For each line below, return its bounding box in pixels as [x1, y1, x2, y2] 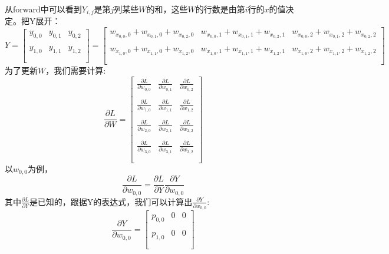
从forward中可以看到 [5, 3, 82, 15]
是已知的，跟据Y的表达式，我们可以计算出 [29, 195, 193, 207]
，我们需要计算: [45, 64, 106, 76]
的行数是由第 [195, 3, 245, 15]
